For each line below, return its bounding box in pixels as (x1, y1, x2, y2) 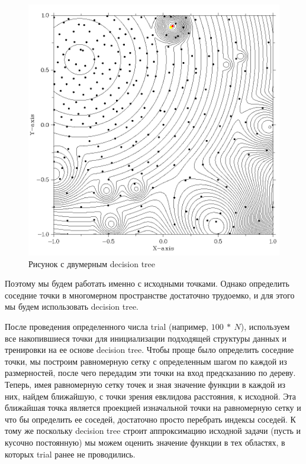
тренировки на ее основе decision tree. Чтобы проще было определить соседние (5, 343, 294, 356)
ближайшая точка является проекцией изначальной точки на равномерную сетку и (5, 401, 301, 414)
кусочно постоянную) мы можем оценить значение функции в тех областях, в (5, 436, 285, 448)
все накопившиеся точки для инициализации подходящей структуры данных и (5, 332, 287, 344)
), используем (240, 320, 290, 332)
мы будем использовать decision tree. (5, 300, 138, 313)
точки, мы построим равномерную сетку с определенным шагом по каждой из (5, 355, 287, 367)
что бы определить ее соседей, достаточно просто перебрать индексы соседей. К (5, 413, 296, 425)
